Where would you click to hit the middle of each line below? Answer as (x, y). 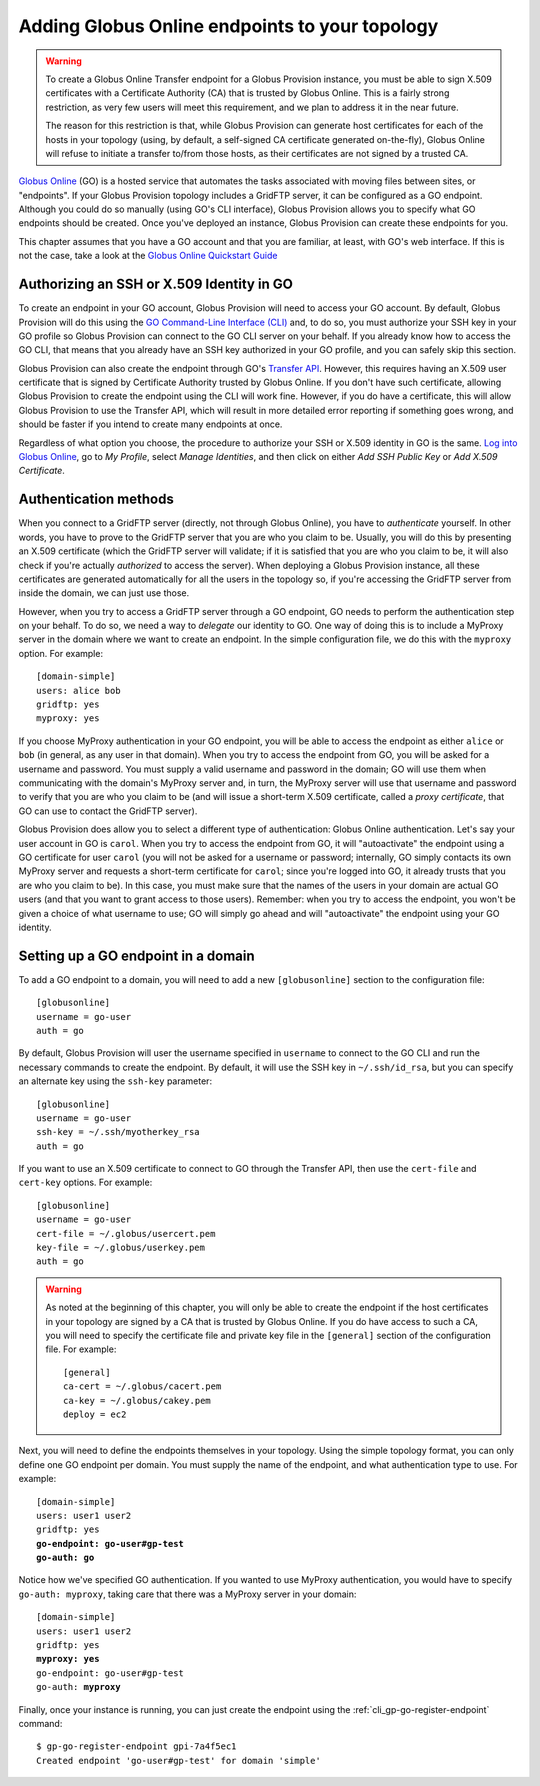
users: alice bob (78, 690)
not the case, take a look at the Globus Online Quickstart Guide (148, 256)
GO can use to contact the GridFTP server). (108, 811)
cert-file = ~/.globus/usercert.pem (126, 1233)
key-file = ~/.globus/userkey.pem (120, 1248)
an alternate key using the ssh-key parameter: (115, 1081)
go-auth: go (65, 1558)
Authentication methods (96, 499)
